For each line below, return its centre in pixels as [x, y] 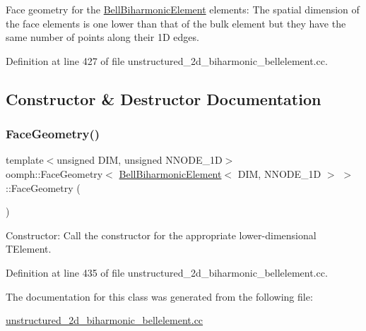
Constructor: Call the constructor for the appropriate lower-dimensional [161, 235]
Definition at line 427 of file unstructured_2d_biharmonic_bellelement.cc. [167, 60]
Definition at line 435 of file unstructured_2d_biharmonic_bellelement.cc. [167, 272]
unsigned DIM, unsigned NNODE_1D [140, 160]
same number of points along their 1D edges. [102, 37]
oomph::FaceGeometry [54, 173]
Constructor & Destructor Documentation [164, 98]
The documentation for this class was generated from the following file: [159, 296]
